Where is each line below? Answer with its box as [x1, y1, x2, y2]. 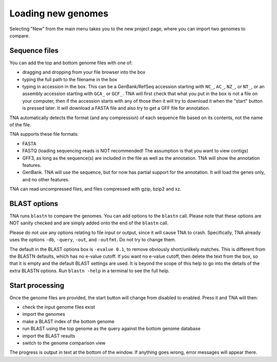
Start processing [9, 281, 64, 290]
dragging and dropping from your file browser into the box [22, 69, 146, 75]
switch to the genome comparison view [22, 339, 106, 346]
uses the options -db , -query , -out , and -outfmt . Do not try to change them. [9, 237, 176, 243]
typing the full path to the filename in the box [22, 76, 117, 82]
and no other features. [22, 176, 70, 182]
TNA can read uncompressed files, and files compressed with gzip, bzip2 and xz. [9, 186, 182, 192]
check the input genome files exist [22, 304, 95, 310]
